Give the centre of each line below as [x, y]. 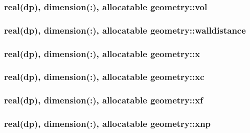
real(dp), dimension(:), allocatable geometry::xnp [108, 124]
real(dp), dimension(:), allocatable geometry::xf [104, 100]
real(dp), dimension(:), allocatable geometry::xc [104, 77]
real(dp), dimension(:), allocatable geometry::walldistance [125, 30]
